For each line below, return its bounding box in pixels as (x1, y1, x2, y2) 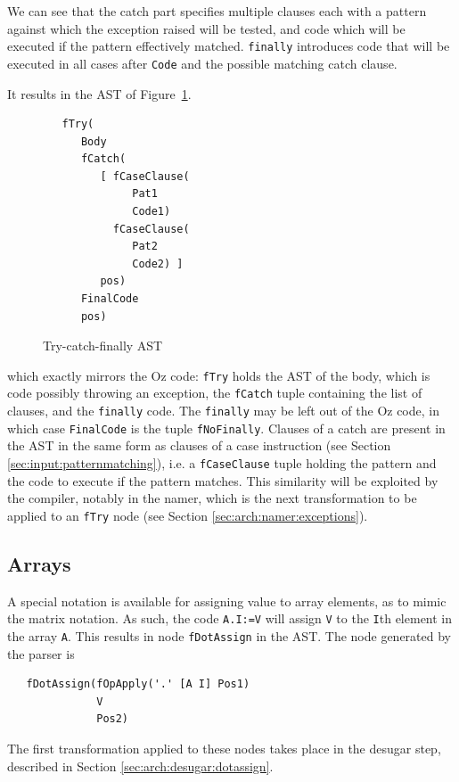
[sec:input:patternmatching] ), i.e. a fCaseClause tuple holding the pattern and (7, 454, 437, 473)
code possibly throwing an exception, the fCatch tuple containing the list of (7, 383, 422, 402)
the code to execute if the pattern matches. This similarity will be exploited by (7, 471, 439, 490)
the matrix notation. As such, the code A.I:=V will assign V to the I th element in (7, 609, 453, 628)
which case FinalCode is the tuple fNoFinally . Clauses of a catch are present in (7, 418, 446, 437)
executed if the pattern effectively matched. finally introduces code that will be (7, 37, 450, 55)
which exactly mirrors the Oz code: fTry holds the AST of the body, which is (7, 366, 430, 384)
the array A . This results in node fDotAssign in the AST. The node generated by (7, 626, 451, 645)
